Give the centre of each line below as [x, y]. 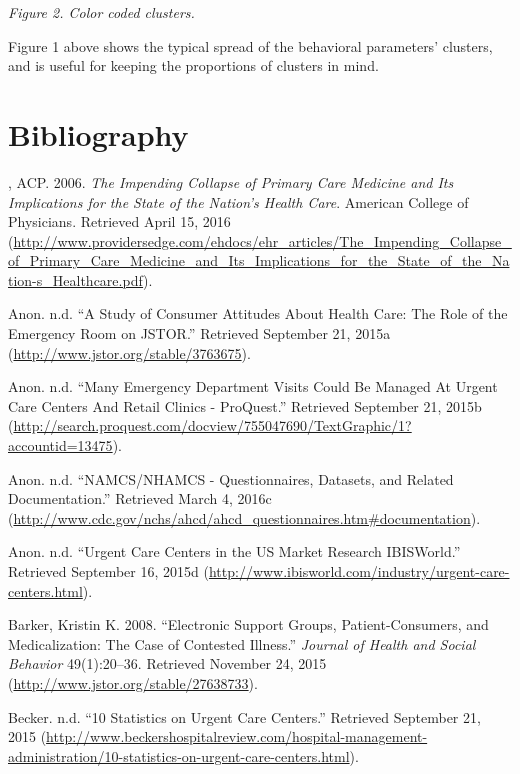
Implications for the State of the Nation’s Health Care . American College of [238, 201]
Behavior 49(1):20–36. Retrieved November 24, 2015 [167, 663]
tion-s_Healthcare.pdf [76, 279]
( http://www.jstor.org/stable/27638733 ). [133, 682]
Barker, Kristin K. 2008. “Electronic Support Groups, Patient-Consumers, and [248, 624]
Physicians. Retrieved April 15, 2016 [119, 221]
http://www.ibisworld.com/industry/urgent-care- [359, 571]
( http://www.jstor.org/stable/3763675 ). [129, 352]
